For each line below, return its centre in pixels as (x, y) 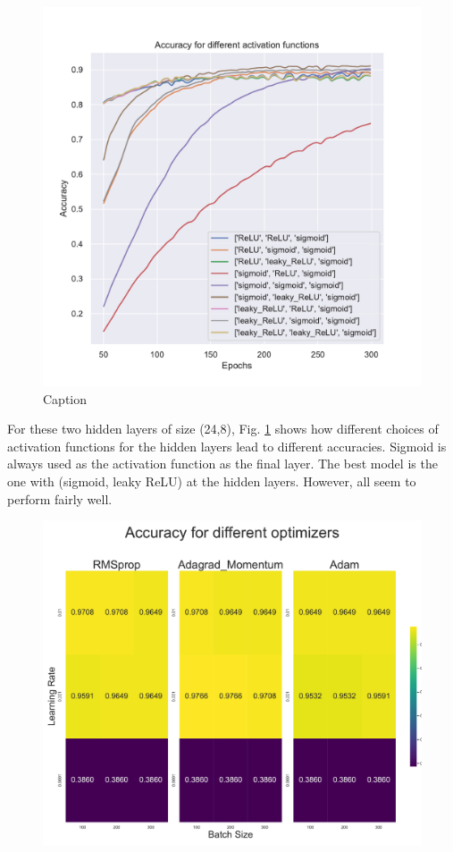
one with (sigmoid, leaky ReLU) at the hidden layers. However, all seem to (212, 481)
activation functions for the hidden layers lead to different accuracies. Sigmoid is (227, 446)
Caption (65, 398)
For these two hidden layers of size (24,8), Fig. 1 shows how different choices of (223, 429)
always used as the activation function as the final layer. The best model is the (222, 464)
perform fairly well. (60, 498)
